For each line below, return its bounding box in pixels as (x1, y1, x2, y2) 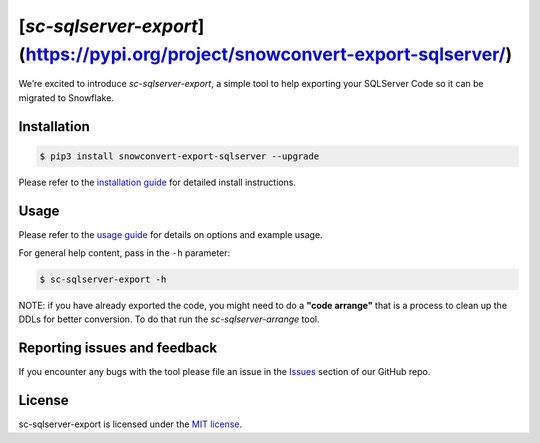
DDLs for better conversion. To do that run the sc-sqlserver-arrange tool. (18, 313, 320, 325)
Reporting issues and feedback (18, 340, 218, 357)
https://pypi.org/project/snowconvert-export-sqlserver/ (25, 43, 506, 65)
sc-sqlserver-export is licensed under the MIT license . (18, 418, 243, 430)
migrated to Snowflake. (18, 91, 115, 104)
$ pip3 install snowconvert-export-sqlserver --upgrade (39, 150, 320, 162)
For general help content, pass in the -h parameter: (18, 247, 231, 259)
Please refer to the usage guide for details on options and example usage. (18, 228, 324, 240)
